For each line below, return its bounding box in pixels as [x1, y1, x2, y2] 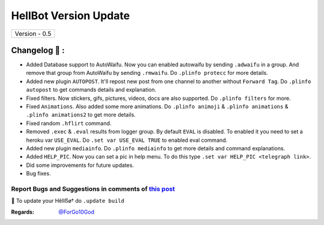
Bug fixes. [26, 170, 51, 177]
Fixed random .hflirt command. [26, 120, 112, 127]
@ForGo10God [58, 208, 95, 215]
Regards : [11, 208, 35, 215]
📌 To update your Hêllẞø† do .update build [11, 197, 125, 205]
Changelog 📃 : [11, 45, 65, 55]
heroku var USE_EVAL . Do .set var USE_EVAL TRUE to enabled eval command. [26, 136, 228, 144]
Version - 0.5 [14, 29, 52, 38]
